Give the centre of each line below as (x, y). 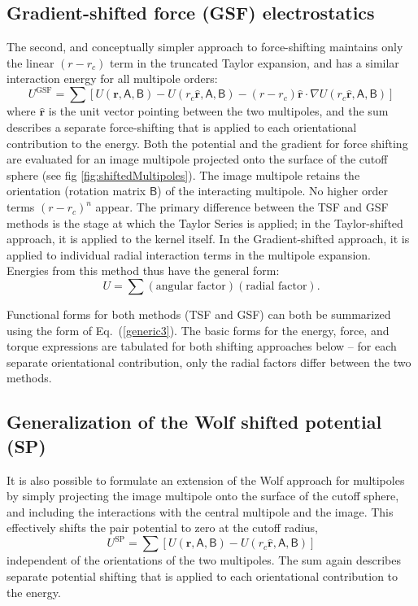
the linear (30, 62)
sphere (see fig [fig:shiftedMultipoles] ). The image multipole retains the (183, 174)
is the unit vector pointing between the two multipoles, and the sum (218, 111)
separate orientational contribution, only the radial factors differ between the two (209, 362)
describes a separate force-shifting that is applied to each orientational (182, 127)
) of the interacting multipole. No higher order (272, 191)
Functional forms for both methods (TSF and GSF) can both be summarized (199, 314)
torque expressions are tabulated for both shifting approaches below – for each (202, 346)
